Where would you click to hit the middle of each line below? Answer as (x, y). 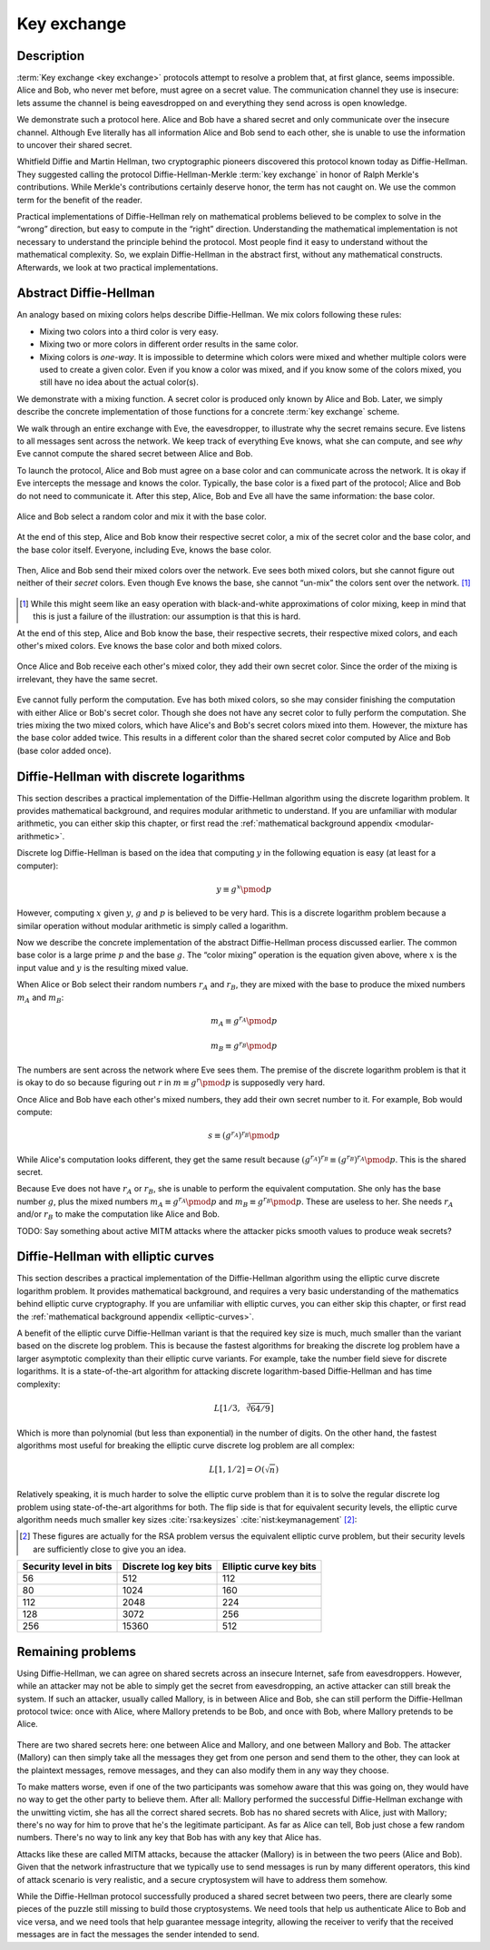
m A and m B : (40, 998)
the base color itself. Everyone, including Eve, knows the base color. (144, 550)
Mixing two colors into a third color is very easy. (129, 331)
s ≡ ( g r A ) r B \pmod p (244, 1135)
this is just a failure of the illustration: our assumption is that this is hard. (167, 616)
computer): (38, 866)
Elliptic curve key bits (269, 1567)
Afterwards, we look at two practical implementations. (118, 267)
